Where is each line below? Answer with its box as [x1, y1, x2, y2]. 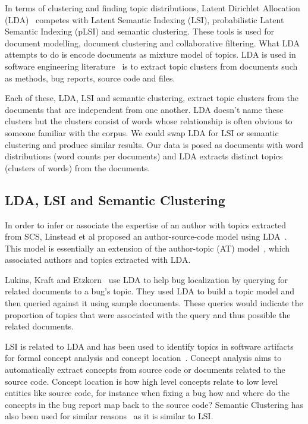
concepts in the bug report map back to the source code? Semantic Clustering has [5, 398, 304, 410]
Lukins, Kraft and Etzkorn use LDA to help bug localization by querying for [5, 273, 288, 285]
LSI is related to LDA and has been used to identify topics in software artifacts [5, 340, 294, 352]
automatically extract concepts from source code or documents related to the [5, 363, 285, 376]
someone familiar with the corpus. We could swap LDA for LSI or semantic [5, 126, 279, 139]
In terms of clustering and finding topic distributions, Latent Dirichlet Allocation [5, 2, 300, 14]
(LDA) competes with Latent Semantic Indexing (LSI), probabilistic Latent [5, 13, 284, 26]
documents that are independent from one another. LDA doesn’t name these [5, 103, 284, 115]
